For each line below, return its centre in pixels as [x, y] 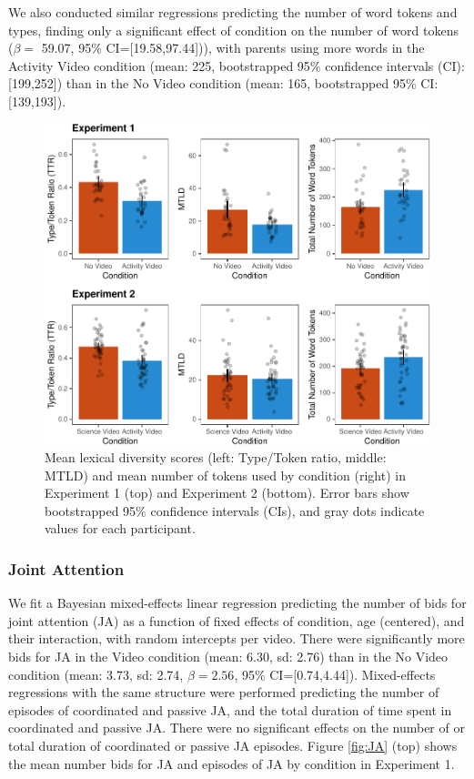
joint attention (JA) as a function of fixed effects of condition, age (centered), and [237, 620]
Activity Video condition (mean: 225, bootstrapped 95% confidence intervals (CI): [237, 65]
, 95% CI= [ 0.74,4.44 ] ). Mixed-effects [335, 674]
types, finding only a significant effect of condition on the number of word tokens [233, 30]
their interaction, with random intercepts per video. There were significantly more [237, 638]
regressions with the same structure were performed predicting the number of [224, 692]
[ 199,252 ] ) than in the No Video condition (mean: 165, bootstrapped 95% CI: [223, 83]
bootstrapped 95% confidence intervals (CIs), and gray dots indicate [235, 510]
